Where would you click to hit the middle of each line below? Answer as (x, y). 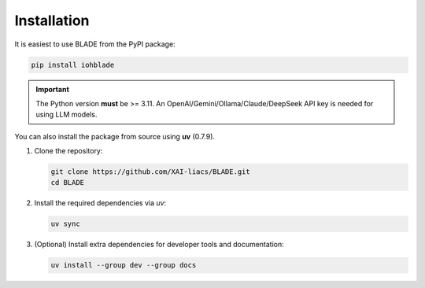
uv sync (65, 224)
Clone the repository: (68, 151)
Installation (52, 20)
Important (53, 89)
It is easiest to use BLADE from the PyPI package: (95, 44)
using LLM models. (67, 115)
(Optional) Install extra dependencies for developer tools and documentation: (159, 245)
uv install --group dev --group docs (124, 265)
